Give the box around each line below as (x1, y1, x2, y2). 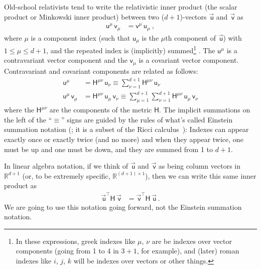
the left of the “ (4, 114, 52, 124)
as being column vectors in (158, 161, 240, 171)
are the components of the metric (49, 104, 152, 115)
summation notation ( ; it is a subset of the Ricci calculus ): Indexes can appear (4, 124, 249, 134)
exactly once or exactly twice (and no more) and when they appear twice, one (4, 133, 243, 144)
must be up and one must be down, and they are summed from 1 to (4, 144, 213, 154)
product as (4, 180, 37, 191)
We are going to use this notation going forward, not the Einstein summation (4, 201, 242, 212)
